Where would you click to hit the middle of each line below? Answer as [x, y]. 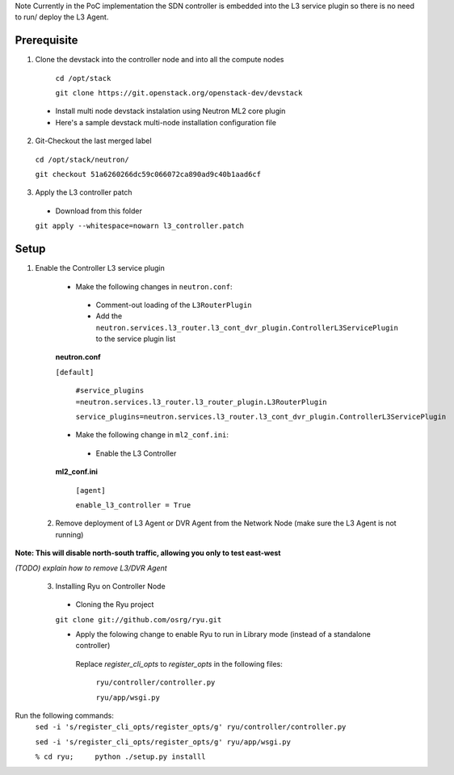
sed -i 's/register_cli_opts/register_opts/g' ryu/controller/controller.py [191, 727]
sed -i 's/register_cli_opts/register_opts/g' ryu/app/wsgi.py [163, 742]
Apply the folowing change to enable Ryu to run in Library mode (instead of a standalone [223, 634]
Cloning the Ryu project [115, 604]
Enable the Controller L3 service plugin [100, 268]
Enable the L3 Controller [136, 453]
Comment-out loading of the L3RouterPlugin [174, 305]
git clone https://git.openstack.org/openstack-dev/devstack [179, 93]
